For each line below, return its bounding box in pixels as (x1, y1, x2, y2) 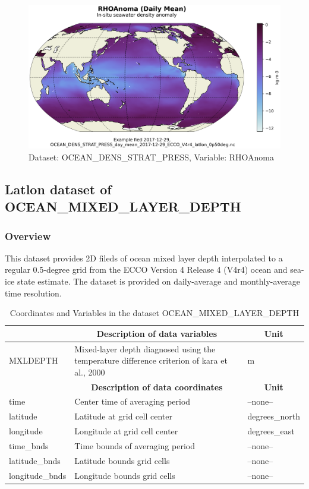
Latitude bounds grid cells (74, 454, 170, 466)
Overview (5, 228, 51, 243)
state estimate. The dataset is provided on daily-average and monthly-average (17, 275, 300, 287)
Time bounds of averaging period (74, 440, 195, 452)
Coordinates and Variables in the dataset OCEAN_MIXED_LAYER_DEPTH (10, 307, 299, 319)
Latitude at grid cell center (74, 410, 172, 422)
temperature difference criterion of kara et (74, 354, 228, 367)
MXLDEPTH (9, 354, 58, 367)
